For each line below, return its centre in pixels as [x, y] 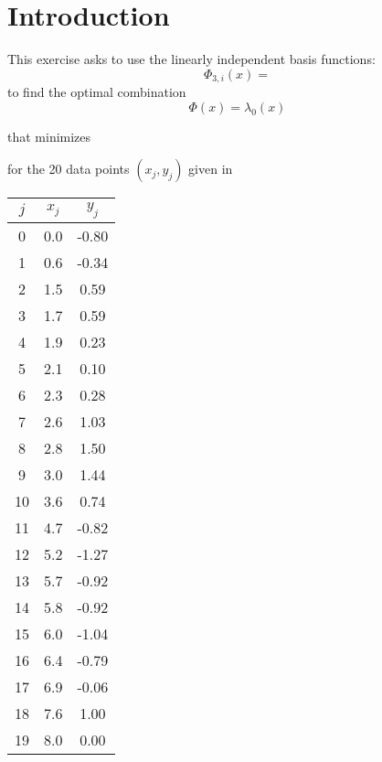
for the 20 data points [69, 169]
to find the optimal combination [97, 92]
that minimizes [49, 136]
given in [211, 169]
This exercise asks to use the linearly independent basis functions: [191, 59]
